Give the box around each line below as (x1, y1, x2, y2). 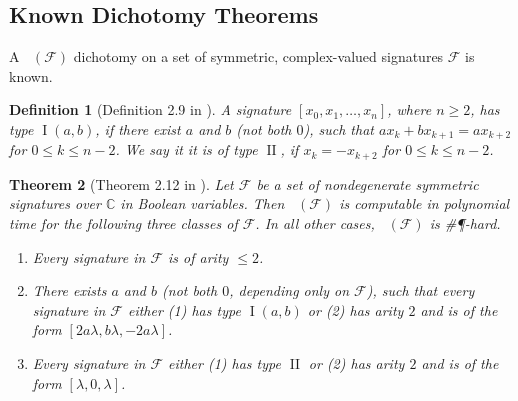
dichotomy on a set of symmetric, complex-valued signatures (73, 46, 444, 67)
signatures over (9, 193, 101, 214)
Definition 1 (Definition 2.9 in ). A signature (9, 99, 292, 120)
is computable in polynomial (339, 193, 510, 214)
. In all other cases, (255, 213, 375, 234)
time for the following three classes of (9, 213, 238, 234)
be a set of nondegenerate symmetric (256, 173, 479, 194)
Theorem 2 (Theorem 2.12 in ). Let (9, 173, 234, 194)
